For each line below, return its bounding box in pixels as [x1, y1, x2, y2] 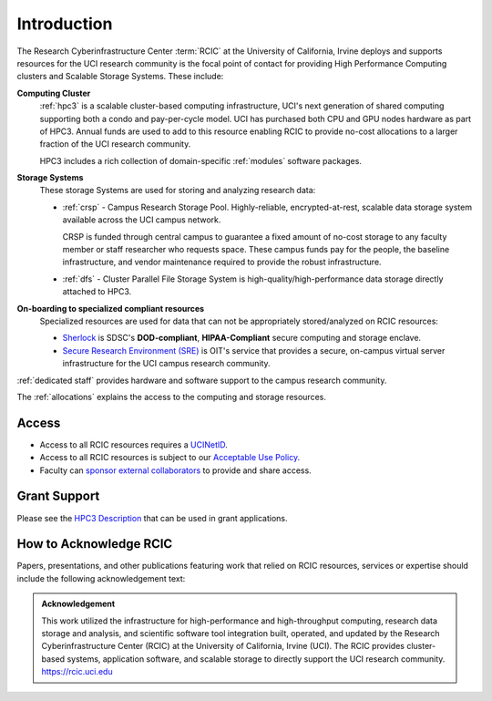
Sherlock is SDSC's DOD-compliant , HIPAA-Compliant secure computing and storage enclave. [62, 333, 422, 344]
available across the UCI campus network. [62, 214, 221, 225]
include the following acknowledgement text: [16, 572, 186, 583]
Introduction [16, 14, 113, 34]
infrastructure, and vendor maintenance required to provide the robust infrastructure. [62, 256, 382, 268]
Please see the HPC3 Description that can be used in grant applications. [16, 512, 288, 523]
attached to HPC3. [62, 286, 132, 297]
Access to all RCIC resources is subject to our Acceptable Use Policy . [39, 452, 301, 463]
